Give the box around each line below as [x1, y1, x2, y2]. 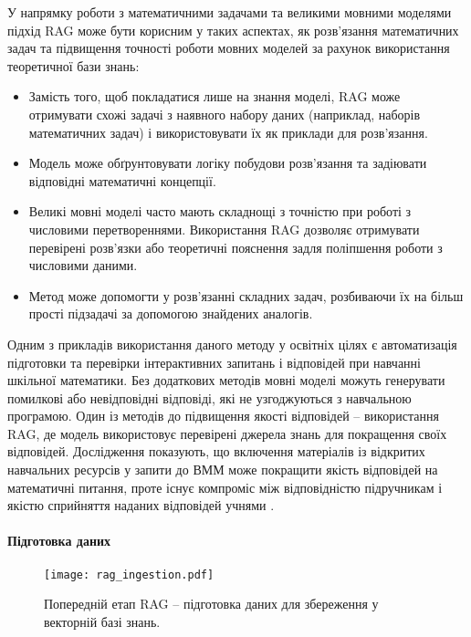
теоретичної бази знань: [7, 56, 140, 75]
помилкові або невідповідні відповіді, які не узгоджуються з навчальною [7, 388, 412, 407]
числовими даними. [28, 256, 138, 275]
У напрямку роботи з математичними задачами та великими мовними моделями [7, 3, 452, 21]
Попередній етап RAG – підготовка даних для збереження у [44, 594, 379, 613]
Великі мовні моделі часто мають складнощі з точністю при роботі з [28, 202, 412, 221]
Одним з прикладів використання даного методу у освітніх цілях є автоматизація [7, 334, 457, 353]
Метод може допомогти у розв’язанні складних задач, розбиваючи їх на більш [28, 286, 464, 305]
